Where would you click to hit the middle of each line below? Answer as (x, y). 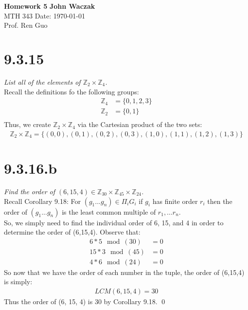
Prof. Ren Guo (26, 25)
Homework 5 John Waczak (50, 6)
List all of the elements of (42, 82)
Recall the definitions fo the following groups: (71, 91)
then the (220, 201)
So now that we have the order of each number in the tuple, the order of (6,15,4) (124, 272)
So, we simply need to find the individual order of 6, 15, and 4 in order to (114, 222)
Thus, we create (27, 124)
